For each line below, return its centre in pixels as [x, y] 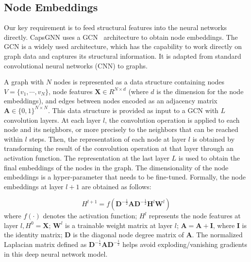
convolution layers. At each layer [52, 120]
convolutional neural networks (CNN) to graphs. [76, 65]
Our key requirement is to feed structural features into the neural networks [116, 27]
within [13, 139]
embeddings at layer [34, 186]
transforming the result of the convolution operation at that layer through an [119, 148]
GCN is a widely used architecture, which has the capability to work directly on [123, 46]
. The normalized [217, 235]
